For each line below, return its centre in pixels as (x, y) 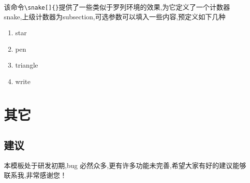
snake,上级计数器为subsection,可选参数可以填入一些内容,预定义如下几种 (115, 16)
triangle (27, 65)
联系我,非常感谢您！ (35, 175)
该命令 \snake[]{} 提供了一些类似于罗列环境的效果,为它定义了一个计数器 (117, 7)
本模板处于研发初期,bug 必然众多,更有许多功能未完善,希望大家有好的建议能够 (125, 165)
